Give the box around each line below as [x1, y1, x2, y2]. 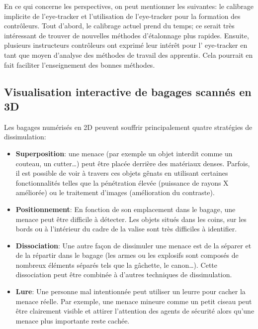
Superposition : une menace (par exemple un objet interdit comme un [15, 148, 233, 158]
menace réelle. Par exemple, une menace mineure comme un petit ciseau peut [15, 296, 252, 306]
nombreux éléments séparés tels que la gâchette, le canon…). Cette [15, 259, 217, 270]
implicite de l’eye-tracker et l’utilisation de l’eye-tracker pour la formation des [4, 10, 241, 21]
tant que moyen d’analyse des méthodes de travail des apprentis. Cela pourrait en [4, 49, 253, 60]
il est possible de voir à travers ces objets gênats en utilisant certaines [15, 168, 228, 178]
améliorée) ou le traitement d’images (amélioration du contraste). [15, 187, 215, 198]
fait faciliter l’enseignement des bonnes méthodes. [4, 59, 155, 70]
